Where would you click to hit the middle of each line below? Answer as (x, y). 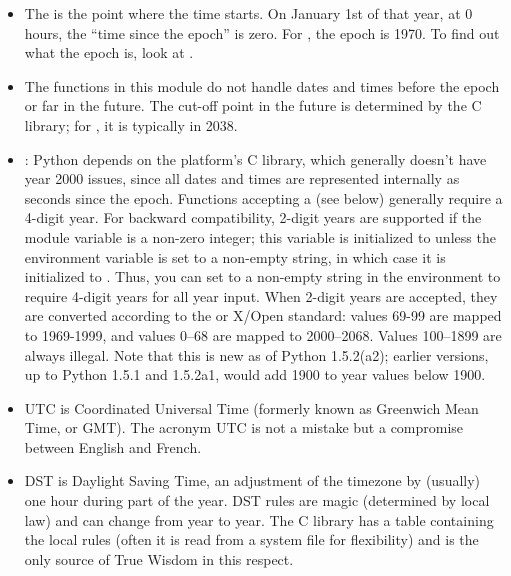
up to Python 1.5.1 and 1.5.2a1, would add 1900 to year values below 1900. (255, 374)
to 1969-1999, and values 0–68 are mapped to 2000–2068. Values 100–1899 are (263, 334)
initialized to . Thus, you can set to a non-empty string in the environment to (262, 276)
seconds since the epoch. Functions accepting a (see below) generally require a (263, 197)
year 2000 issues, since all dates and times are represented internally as (242, 178)
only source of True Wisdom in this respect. (159, 558)
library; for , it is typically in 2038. (131, 124)
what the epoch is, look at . (109, 52)
